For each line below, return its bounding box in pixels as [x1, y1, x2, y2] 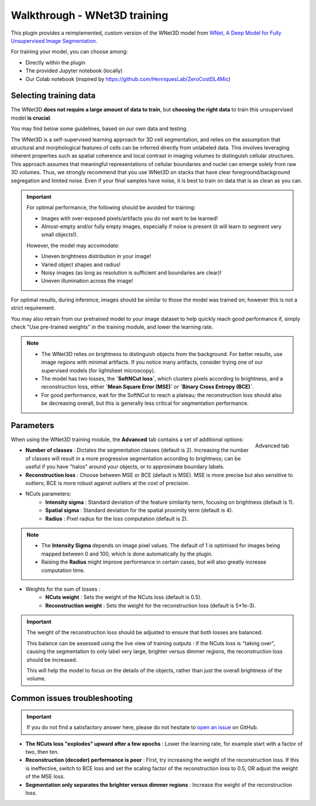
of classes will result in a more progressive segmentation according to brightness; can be [25, 455, 241, 462]
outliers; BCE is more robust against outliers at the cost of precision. [25, 479, 190, 486]
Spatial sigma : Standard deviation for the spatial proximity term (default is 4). [45, 507, 233, 514]
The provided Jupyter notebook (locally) [25, 67, 123, 74]
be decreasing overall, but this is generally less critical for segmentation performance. [41, 399, 249, 407]
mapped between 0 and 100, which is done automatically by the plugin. [41, 550, 213, 557]
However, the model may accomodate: [26, 242, 120, 249]
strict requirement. [11, 304, 56, 311]
